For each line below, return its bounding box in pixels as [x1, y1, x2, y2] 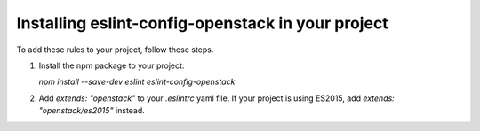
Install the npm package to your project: [38, 60, 185, 71]
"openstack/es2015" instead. [38, 105, 146, 116]
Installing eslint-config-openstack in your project [16, 13, 388, 33]
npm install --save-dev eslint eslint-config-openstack [38, 76, 236, 88]
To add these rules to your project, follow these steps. [16, 44, 214, 55]
